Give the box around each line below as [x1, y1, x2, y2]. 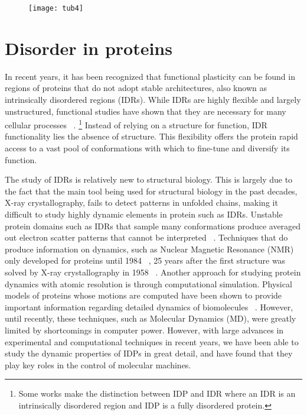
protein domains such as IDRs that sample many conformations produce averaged [5, 219, 301, 232]
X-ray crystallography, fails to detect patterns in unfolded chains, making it [5, 196, 278, 209]
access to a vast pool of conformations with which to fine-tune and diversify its [5, 142, 290, 154]
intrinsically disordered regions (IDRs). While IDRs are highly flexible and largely [5, 93, 301, 105]
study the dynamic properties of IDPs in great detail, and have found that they [5, 347, 293, 359]
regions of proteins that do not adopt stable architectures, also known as [5, 82, 267, 94]
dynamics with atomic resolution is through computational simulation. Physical [5, 277, 292, 290]
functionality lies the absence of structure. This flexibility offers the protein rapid [5, 130, 298, 142]
